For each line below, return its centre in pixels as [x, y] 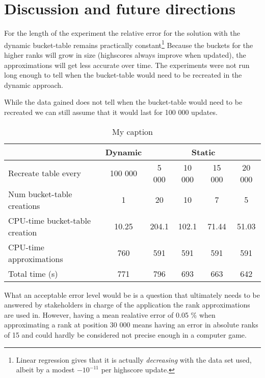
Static [203, 152]
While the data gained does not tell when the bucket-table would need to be [123, 102]
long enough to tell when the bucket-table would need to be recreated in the [123, 75]
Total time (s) [33, 273]
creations [24, 205]
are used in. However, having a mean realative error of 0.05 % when [110, 314]
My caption [132, 131]
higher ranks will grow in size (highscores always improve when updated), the [125, 54]
